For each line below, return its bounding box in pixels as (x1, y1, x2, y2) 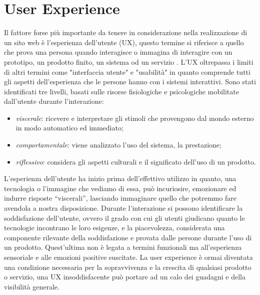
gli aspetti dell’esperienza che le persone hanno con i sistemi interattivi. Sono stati (4, 76, 256, 87)
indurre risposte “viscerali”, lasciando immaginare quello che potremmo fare (4, 193, 236, 203)
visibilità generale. (4, 281, 59, 291)
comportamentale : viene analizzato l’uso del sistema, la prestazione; (15, 139, 221, 150)
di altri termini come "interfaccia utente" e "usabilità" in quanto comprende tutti (4, 66, 250, 77)
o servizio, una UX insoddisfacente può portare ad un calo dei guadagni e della (4, 271, 245, 282)
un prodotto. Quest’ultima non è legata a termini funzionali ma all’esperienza (4, 242, 242, 252)
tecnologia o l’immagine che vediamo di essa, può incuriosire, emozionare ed (4, 183, 236, 193)
